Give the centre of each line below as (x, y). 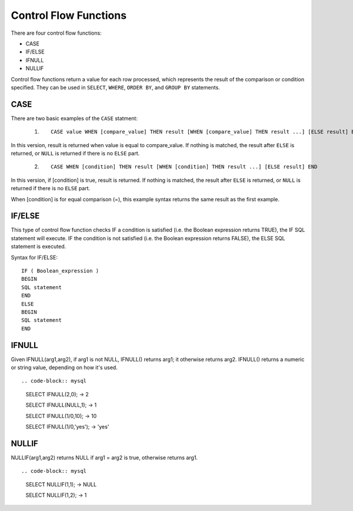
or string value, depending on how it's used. (64, 367)
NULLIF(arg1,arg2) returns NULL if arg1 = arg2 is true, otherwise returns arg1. (104, 457)
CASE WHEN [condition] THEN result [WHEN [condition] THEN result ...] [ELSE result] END (184, 167)
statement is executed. (39, 247)
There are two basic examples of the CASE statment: (74, 118)
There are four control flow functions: (56, 33)
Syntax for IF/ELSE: (34, 257)
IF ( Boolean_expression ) (60, 271)
